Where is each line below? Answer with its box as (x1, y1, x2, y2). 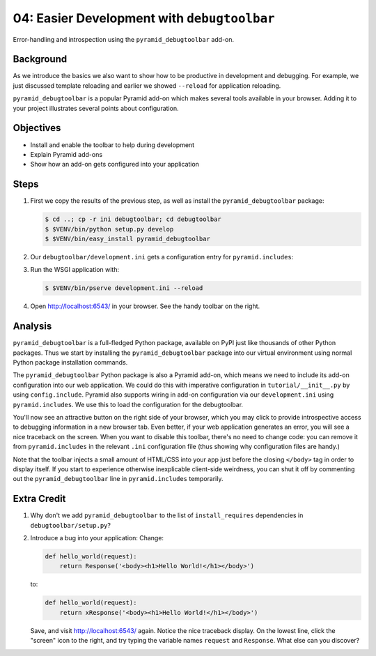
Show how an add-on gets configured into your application (30, 160, 200, 169)
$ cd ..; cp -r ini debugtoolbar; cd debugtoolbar (45, 215, 222, 223)
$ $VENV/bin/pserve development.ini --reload (45, 284, 203, 292)
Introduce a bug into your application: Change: (30, 534, 164, 542)
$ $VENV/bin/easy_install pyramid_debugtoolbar (45, 234, 210, 243)
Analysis (13, 321, 52, 333)
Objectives (13, 122, 61, 134)
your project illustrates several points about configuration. (13, 104, 179, 112)
